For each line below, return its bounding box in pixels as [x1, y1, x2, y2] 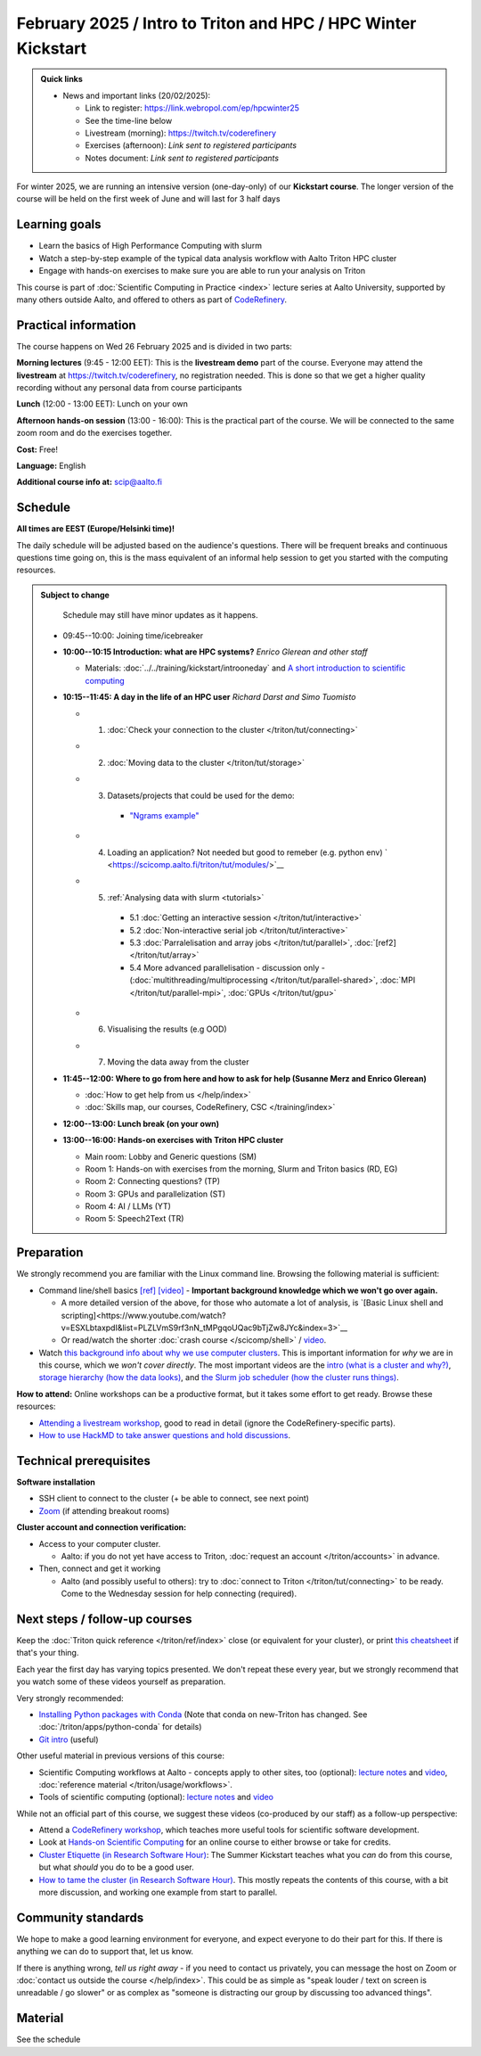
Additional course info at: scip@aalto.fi [16, 477, 162, 488]
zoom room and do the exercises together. [16, 428, 173, 439]
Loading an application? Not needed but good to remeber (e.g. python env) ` [107, 847, 387, 858]
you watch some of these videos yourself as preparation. [16, 1676, 226, 1687]
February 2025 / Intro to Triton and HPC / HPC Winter [16, 13, 417, 33]
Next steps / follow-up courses [16, 1611, 192, 1626]
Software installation [16, 1476, 95, 1487]
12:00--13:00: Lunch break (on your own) [62, 1118, 220, 1129]
